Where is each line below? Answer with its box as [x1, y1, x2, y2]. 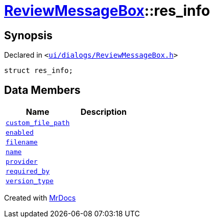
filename [6, 138, 38, 146]
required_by [6, 167, 50, 176]
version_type [6, 177, 54, 185]
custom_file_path [6, 119, 70, 127]
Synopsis [4, 29, 53, 42]
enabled [6, 129, 34, 137]
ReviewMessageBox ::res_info [4, 2, 210, 19]
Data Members [4, 83, 81, 96]
